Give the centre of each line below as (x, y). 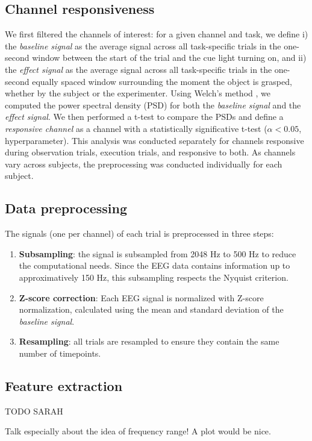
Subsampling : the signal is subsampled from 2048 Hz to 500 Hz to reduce (158, 253)
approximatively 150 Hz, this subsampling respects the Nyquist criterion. (154, 277)
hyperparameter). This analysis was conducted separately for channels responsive (154, 140)
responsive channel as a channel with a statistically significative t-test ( (136, 128)
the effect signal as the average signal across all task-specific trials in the (139, 69)
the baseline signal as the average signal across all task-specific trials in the (143, 45)
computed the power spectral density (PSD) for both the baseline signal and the (153, 105)
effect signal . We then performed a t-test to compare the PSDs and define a (144, 117)
